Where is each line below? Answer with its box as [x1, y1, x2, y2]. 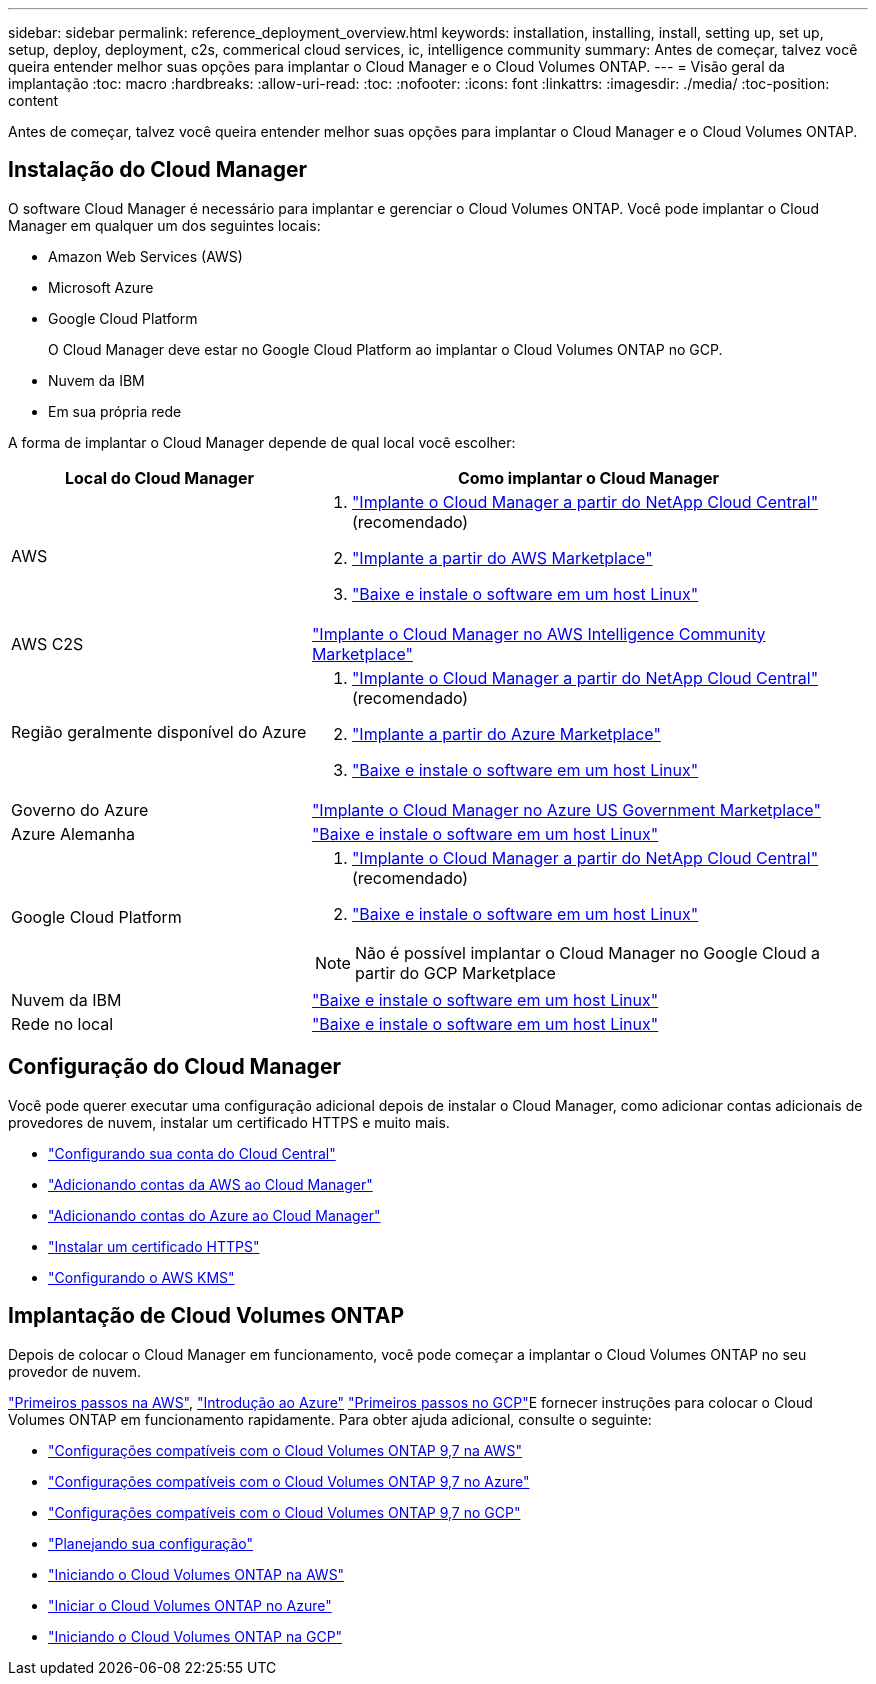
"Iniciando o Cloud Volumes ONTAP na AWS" [48, 1565, 345, 1583]
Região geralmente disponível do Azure [11, 721, 307, 742]
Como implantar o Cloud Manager [457, 467, 719, 488]
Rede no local [11, 1013, 114, 1034]
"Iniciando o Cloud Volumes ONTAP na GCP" [48, 1627, 343, 1645]
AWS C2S [11, 633, 84, 654]
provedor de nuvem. [8, 1362, 141, 1380]
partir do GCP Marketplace [354, 962, 556, 983]
